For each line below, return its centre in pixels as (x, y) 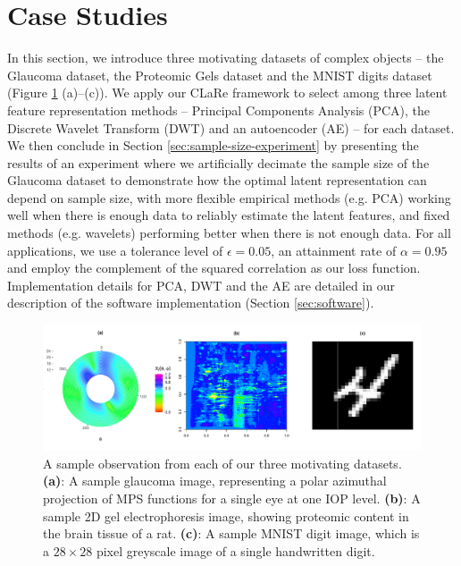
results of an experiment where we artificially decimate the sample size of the (218, 162)
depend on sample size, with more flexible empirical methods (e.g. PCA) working (229, 197)
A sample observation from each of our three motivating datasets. (222, 463)
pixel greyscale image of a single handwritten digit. (235, 550)
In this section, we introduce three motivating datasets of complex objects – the (226, 58)
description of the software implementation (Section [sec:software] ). (191, 303)
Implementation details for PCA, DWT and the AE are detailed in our (201, 285)
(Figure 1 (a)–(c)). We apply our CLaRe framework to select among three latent (227, 93)
